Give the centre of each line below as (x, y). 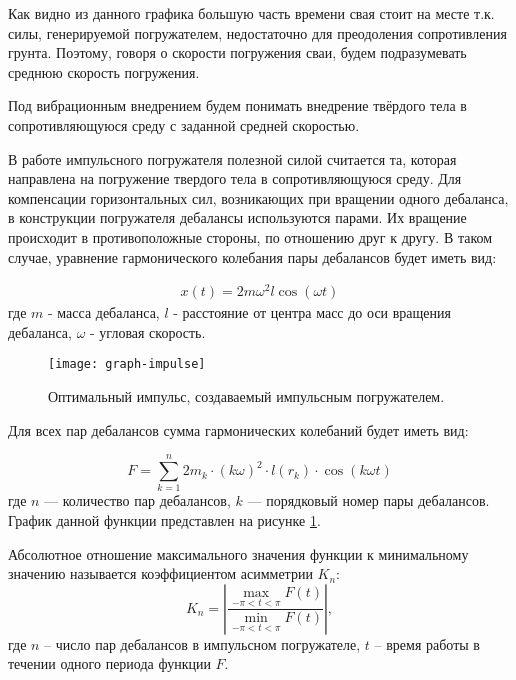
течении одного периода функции (109, 663)
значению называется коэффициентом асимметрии (160, 573)
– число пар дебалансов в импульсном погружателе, (202, 643)
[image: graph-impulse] (127, 364)
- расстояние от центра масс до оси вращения (312, 312)
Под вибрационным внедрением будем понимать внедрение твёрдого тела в (237, 105)
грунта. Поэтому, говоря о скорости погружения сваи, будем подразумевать (237, 52)
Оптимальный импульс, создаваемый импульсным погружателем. (246, 396)
